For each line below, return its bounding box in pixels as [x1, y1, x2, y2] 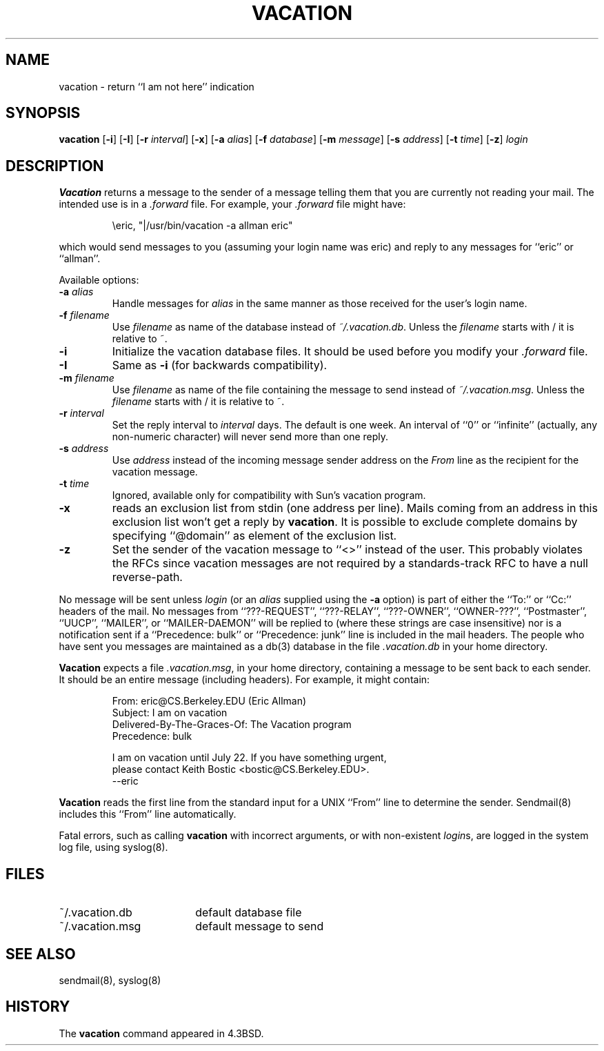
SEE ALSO [6, 945, 76, 963]
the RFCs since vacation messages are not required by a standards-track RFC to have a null [112, 556, 588, 571]
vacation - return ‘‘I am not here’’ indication [59, 80, 254, 92]
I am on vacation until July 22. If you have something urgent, [112, 752, 387, 764]
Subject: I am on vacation [112, 707, 228, 719]
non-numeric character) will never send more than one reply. [112, 431, 389, 443]
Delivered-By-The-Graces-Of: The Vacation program [112, 718, 352, 731]
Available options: [59, 274, 139, 286]
